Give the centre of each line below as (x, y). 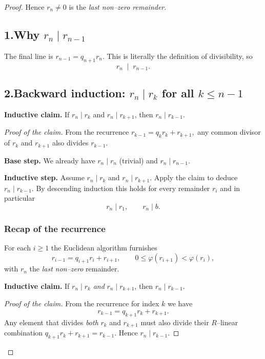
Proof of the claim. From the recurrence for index (82, 303)
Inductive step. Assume (44, 177)
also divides (70, 143)
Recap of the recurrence (55, 228)
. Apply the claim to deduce (194, 177)
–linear (227, 322)
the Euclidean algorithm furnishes (104, 247)
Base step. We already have (50, 160)
